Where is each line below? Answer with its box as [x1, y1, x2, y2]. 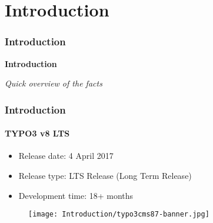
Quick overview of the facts [5, 77, 102, 89]
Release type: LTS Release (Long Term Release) [18, 169, 192, 182]
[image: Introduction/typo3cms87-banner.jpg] [28, 210, 209, 219]
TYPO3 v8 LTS [5, 127, 70, 139]
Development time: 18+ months [18, 189, 134, 201]
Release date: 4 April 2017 [18, 149, 114, 162]
